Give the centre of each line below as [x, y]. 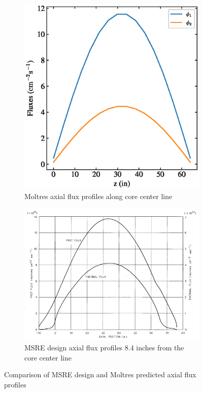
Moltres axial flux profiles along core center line [98, 196]
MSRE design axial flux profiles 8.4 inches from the [104, 348]
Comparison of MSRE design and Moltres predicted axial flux [100, 374]
